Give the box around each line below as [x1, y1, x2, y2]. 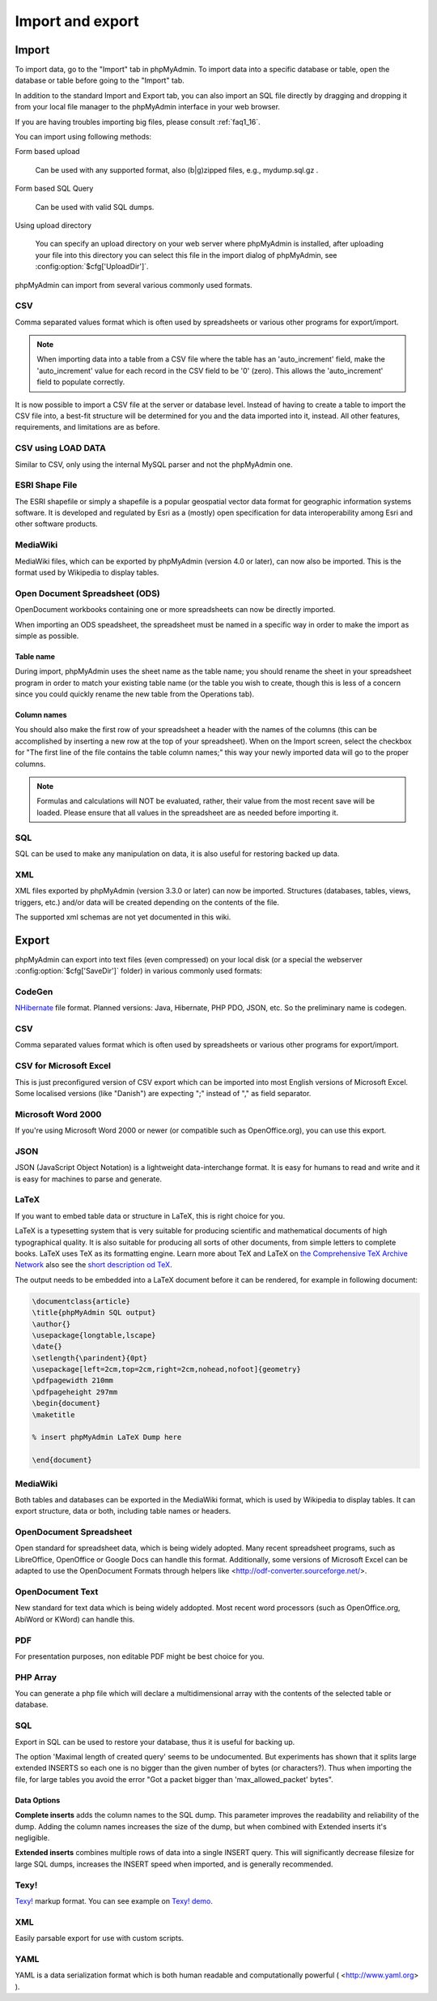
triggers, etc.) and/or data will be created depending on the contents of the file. [15, 897, 279, 907]
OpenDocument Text [15, 1586, 99, 1597]
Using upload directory [15, 220, 92, 230]
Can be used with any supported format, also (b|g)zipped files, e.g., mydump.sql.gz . [35, 165, 319, 174]
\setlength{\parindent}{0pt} [32, 1353, 148, 1362]
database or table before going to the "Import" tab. [15, 75, 185, 85]
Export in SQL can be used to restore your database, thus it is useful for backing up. [15, 1737, 295, 1746]
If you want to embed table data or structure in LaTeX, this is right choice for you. [15, 1210, 286, 1220]
